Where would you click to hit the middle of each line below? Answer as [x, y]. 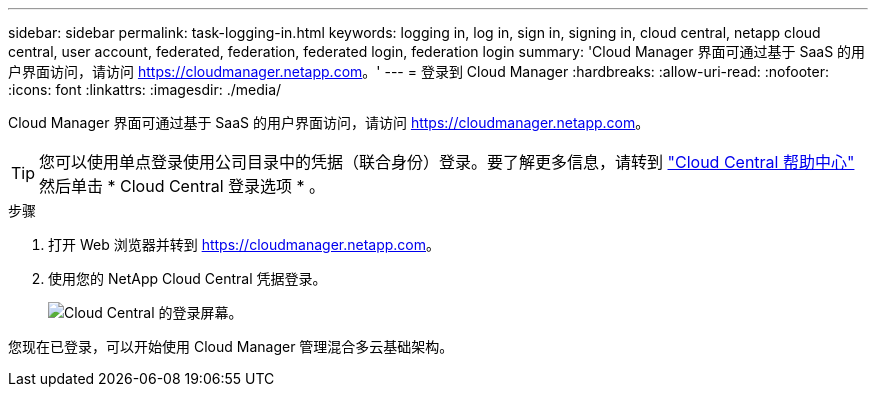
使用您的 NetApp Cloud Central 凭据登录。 [187, 278]
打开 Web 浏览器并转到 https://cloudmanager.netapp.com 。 [244, 244]
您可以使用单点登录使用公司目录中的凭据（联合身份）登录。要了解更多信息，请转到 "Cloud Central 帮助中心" [447, 162]
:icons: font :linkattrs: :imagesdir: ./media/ [145, 89]
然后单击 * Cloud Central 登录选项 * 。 [182, 186]
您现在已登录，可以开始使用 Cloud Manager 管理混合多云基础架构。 [231, 346]
